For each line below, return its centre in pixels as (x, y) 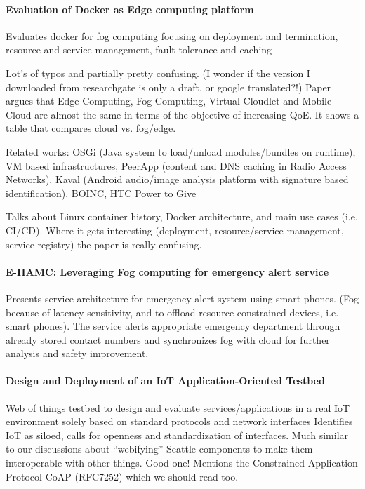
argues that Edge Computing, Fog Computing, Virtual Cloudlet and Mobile (169, 101)
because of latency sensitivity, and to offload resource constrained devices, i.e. (172, 312)
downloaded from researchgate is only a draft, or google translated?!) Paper (168, 87)
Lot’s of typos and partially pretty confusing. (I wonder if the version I (158, 73)
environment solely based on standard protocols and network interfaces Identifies (179, 421)
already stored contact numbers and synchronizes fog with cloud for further (168, 339)
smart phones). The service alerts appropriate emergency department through (173, 326)
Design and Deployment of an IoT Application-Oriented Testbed (165, 381)
